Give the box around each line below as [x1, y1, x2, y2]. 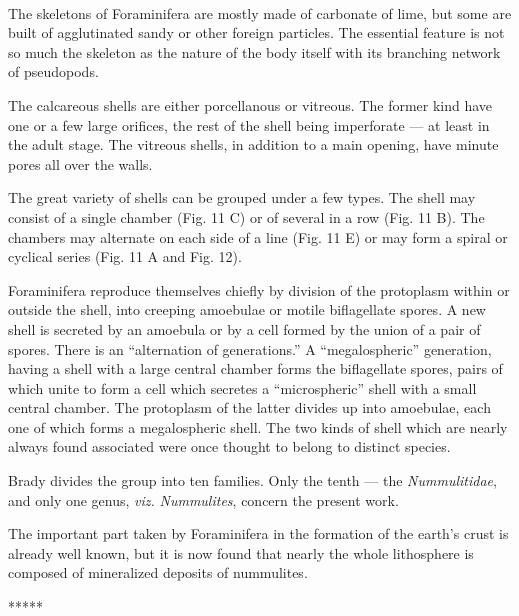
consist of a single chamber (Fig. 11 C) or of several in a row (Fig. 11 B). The [8, 206, 485, 227]
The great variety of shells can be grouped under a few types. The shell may [8, 187, 476, 208]
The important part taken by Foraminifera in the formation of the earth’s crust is [8, 523, 509, 544]
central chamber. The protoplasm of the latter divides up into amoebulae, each [8, 397, 491, 418]
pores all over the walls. [8, 153, 153, 174]
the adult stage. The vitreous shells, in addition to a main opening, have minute [8, 134, 499, 155]
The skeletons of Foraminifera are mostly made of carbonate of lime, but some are [8, 2, 512, 23]
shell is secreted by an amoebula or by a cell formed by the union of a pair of [8, 318, 481, 339]
